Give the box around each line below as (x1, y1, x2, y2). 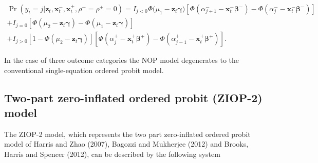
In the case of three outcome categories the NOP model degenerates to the (4, 55, 239, 65)
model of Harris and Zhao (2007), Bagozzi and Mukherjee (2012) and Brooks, (4, 138, 249, 149)
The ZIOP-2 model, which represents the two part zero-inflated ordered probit (4, 128, 251, 139)
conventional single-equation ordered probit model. (4, 64, 164, 75)
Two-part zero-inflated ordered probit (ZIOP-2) (4, 89, 263, 105)
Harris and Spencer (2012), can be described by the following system (4, 149, 220, 159)
